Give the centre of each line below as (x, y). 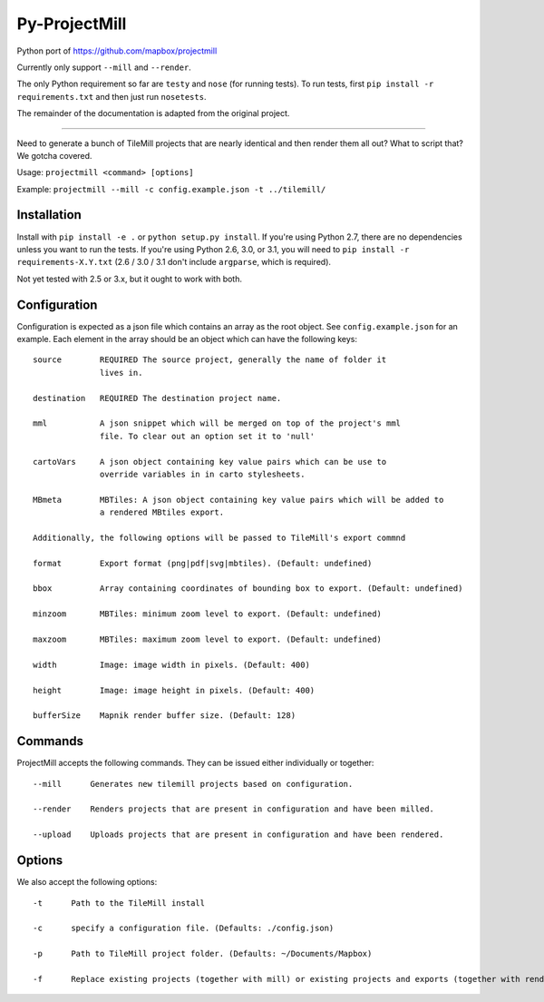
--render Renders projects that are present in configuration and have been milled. (234, 809)
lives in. (121, 373)
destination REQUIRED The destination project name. (157, 398)
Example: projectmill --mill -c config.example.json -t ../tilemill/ (171, 189)
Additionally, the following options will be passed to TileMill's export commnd (219, 537)
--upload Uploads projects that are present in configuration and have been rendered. (238, 835)
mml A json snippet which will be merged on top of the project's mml (217, 423)
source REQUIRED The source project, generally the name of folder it (210, 360)
